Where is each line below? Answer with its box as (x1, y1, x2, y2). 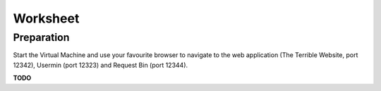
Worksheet (13, 11, 80, 26)
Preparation (13, 31, 70, 44)
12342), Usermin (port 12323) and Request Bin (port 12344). (13, 61, 188, 69)
